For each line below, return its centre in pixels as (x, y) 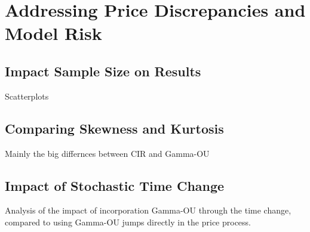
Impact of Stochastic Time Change (115, 185)
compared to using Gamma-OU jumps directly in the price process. (128, 222)
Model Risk (53, 33)
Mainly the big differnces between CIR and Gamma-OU (107, 153)
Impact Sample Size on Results (103, 71)
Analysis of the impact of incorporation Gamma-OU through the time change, (148, 210)
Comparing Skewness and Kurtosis (114, 128)
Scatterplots (27, 96)
